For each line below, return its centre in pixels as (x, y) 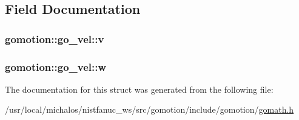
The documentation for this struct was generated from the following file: (139, 89)
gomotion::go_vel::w (56, 66)
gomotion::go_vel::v (55, 38)
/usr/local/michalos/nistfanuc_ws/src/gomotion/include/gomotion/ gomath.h (149, 109)
